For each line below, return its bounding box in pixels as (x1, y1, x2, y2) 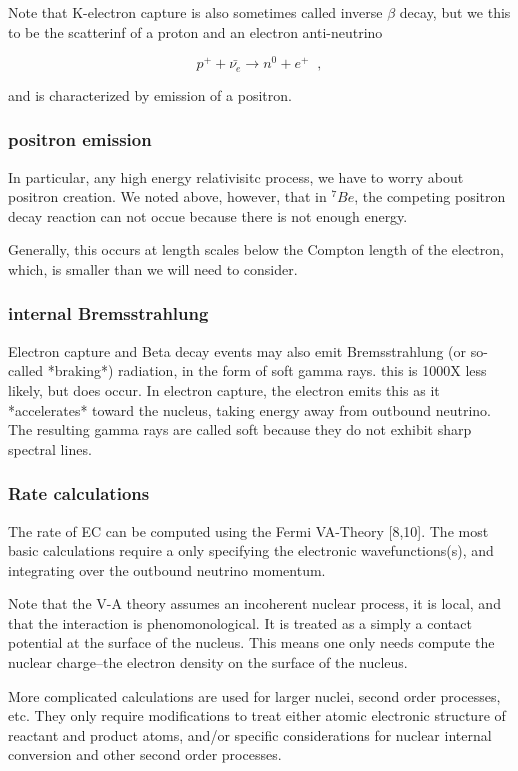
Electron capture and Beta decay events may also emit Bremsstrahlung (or (8, 340, 466, 361)
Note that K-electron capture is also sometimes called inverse (8, 2, 383, 22)
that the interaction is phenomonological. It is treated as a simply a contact (8, 612, 472, 633)
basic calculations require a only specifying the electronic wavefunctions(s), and (8, 540, 494, 561)
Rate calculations (8, 481, 150, 506)
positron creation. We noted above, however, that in (8, 186, 327, 207)
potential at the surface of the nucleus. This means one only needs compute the (8, 632, 495, 653)
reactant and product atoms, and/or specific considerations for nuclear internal (8, 724, 492, 745)
